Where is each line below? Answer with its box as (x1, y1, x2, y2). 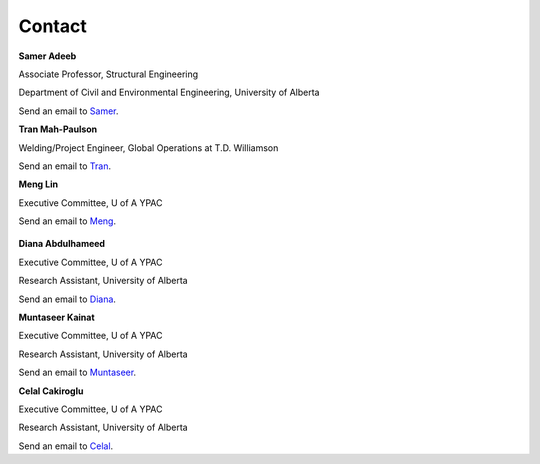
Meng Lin (18, 178, 59, 190)
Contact (18, 15, 87, 37)
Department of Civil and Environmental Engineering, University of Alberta (18, 86, 320, 99)
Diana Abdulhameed (18, 238, 105, 250)
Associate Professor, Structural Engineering (18, 68, 199, 80)
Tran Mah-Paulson (18, 123, 98, 135)
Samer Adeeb (18, 50, 77, 62)
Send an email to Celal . (18, 440, 114, 452)
